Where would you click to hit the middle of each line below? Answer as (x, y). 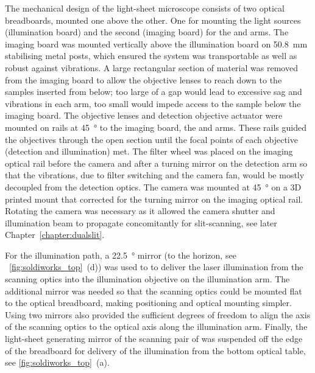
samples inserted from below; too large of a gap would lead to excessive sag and (154, 92)
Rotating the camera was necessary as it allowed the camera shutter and (140, 211)
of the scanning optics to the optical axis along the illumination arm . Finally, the (156, 326)
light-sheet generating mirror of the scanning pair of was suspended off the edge (154, 339)
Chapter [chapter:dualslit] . (55, 235)
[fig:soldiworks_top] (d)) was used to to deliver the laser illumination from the (156, 267)
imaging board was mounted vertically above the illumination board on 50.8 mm (156, 44)
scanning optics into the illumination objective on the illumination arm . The (147, 279)
